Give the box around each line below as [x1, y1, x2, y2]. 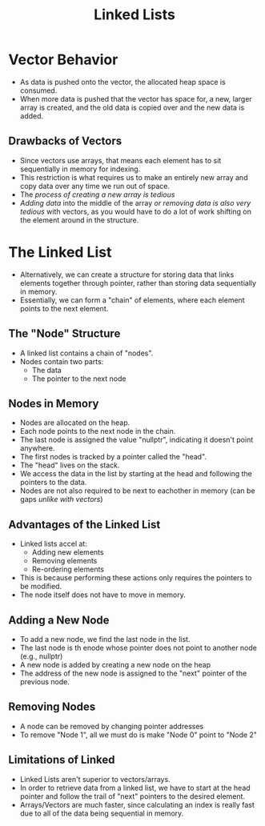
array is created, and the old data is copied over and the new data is [19, 102, 245, 112]
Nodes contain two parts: [19, 356, 104, 366]
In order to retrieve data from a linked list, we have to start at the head [19, 783, 251, 792]
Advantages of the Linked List [8, 518, 161, 531]
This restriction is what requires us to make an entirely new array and [19, 172, 248, 182]
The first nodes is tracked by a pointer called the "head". [19, 452, 207, 462]
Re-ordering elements [31, 564, 105, 574]
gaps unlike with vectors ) [19, 495, 103, 504]
